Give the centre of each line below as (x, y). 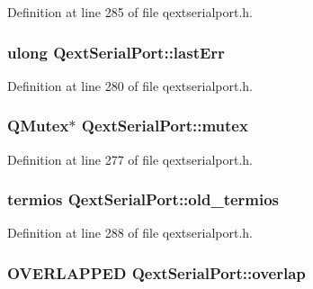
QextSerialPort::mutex (165, 126)
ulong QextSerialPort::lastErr (116, 52)
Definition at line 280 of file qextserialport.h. (130, 85)
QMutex (38, 126)
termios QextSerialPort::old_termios (143, 199)
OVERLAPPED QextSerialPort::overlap (156, 272)
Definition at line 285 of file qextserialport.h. (130, 12)
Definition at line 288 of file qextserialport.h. (130, 233)
